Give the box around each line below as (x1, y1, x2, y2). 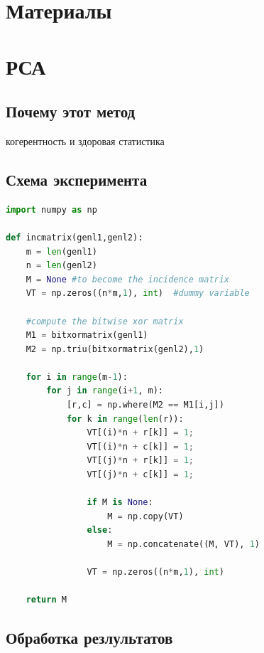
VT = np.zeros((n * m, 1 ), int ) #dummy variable (26, 288, 250, 299)
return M (26, 595, 67, 605)
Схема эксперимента (6, 168, 148, 190)
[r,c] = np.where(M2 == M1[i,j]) (66, 400, 224, 410)
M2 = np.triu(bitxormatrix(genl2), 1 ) (26, 344, 204, 354)
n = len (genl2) (26, 260, 97, 271)
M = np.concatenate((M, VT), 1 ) (107, 539, 260, 549)
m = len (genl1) (26, 246, 97, 257)
